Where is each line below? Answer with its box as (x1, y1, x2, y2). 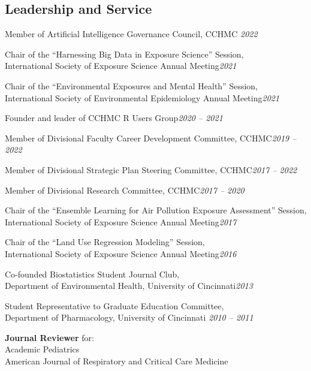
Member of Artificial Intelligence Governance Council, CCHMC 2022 (5, 28, 258, 40)
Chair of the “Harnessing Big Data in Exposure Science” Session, (5, 47, 244, 60)
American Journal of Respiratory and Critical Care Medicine (5, 355, 228, 367)
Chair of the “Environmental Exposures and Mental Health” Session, (5, 79, 258, 92)
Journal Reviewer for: (5, 331, 94, 343)
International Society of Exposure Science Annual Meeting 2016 (5, 247, 237, 260)
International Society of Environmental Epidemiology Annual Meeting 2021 (5, 91, 280, 104)
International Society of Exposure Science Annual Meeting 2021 (5, 59, 237, 72)
